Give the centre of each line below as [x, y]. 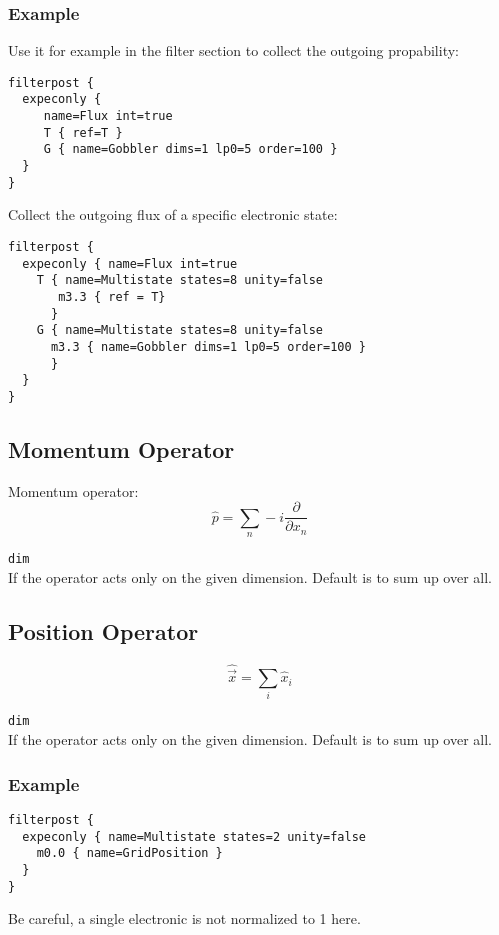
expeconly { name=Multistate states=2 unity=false [194, 836]
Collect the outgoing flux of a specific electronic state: [173, 214]
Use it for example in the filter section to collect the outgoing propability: [233, 50]
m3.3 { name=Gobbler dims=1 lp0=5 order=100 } [208, 346]
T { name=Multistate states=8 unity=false [179, 280]
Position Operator [103, 630]
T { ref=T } [83, 132]
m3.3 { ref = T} [112, 296]
